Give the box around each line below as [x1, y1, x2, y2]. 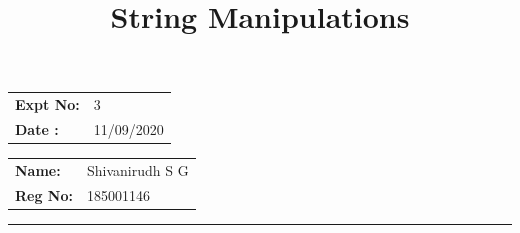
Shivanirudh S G [87, 159, 189, 180]
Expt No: [15, 94, 80, 115]
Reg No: [15, 184, 73, 205]
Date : [15, 118, 59, 139]
